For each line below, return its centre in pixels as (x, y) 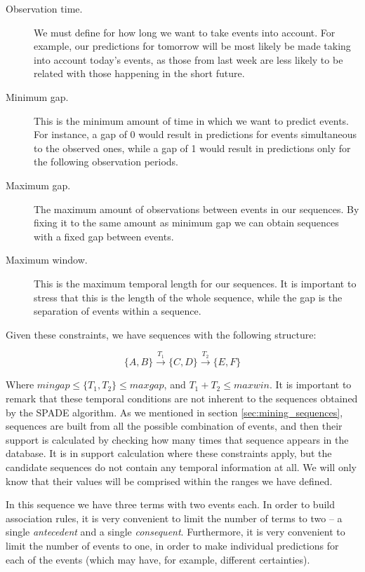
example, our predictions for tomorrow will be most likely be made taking (192, 46)
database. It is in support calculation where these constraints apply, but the (169, 453)
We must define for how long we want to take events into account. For (185, 32)
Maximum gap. (38, 185)
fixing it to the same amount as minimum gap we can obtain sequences (186, 223)
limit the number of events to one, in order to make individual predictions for (172, 546)
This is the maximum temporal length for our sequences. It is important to (195, 283)
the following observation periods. (106, 162)
